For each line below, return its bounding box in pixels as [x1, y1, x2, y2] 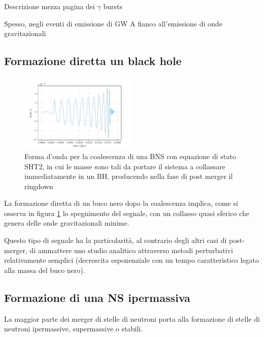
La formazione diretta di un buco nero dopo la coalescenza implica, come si [4, 198, 238, 208]
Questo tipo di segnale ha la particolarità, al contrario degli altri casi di [4, 235, 227, 246]
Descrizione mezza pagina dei [4, 1, 95, 11]
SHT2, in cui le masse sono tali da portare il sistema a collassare [24, 161, 225, 171]
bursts [103, 1, 122, 11]
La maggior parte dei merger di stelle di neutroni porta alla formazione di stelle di [4, 313, 260, 324]
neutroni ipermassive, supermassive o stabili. [4, 323, 143, 334]
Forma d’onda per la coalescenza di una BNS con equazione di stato [24, 150, 236, 161]
